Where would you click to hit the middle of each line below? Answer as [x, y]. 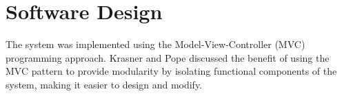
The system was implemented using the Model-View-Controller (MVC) [155, 44]
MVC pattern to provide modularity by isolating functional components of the [171, 71]
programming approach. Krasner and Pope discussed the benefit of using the [168, 57]
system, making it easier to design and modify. [104, 84]
